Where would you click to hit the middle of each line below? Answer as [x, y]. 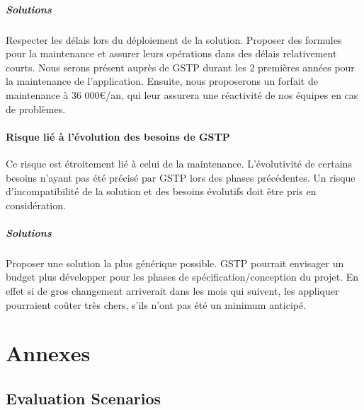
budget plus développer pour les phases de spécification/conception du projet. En [182, 277]
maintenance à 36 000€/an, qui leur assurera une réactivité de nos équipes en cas [182, 94]
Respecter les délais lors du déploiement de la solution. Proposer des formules [174, 39]
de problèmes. [36, 109]
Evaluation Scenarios [84, 398]
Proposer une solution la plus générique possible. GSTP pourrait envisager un [175, 263]
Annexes [48, 353]
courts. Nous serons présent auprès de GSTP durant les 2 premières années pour [180, 67]
